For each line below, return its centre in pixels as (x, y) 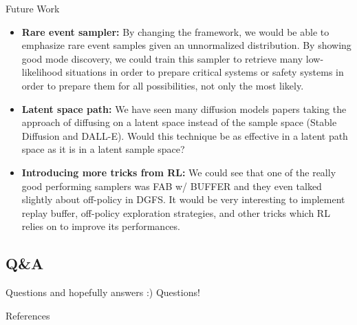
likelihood (42, 72)
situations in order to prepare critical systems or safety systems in (205, 72)
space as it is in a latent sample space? (103, 149)
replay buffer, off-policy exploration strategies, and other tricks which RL (176, 212)
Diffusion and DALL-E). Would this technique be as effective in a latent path (185, 135)
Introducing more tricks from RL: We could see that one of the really (179, 172)
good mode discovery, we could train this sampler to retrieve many (162, 58)
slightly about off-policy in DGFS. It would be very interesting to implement (183, 199)
